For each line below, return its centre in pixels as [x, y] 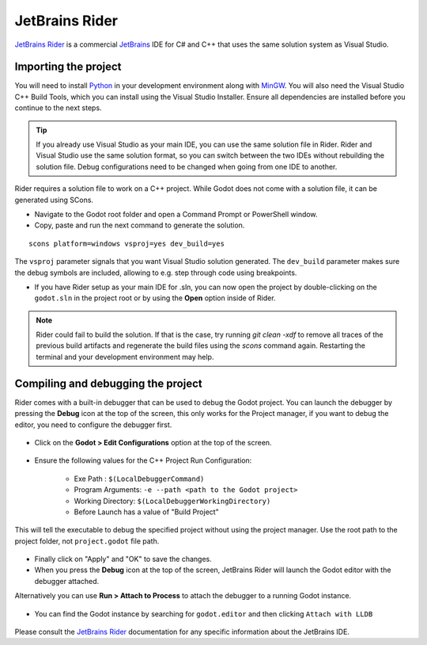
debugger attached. [67, 581]
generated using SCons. [54, 200]
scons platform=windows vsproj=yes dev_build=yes [127, 243]
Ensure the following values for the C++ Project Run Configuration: [143, 460]
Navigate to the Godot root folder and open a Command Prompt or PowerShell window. [176, 214]
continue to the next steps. [58, 108]
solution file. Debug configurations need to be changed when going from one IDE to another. [187, 166]
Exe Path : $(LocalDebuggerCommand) [139, 479]
